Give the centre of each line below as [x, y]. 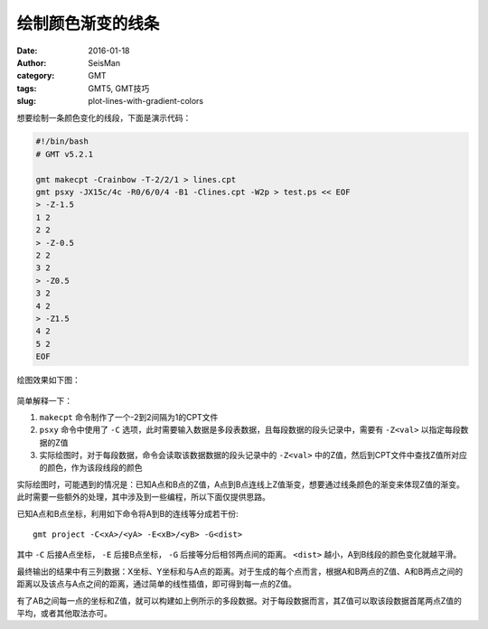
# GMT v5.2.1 [65, 154]
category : [36, 76]
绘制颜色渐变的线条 [88, 23]
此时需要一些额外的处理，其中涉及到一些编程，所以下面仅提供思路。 [143, 497]
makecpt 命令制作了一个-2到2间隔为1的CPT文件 [129, 417]
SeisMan [104, 62]
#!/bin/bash [62, 141]
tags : [27, 88]
